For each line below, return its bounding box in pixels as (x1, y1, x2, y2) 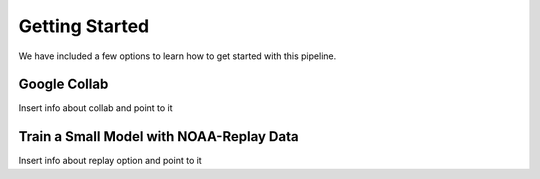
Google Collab (18, 76, 109, 93)
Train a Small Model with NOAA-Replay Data (18, 128, 299, 145)
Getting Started (18, 15, 150, 37)
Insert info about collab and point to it (18, 102, 174, 114)
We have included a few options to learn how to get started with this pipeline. (18, 50, 337, 62)
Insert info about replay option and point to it (18, 155, 202, 167)
